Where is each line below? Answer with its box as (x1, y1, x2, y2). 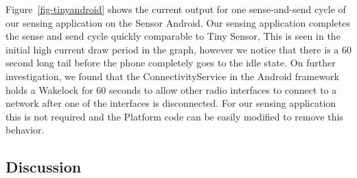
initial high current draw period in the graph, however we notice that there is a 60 (5, 42, 352, 56)
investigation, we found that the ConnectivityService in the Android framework (5, 68, 339, 83)
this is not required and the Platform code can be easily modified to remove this (5, 109, 343, 123)
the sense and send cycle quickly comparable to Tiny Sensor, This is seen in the (5, 29, 341, 43)
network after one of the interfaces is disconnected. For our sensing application (5, 96, 336, 110)
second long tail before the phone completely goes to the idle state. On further (5, 55, 336, 70)
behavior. (5, 123, 45, 137)
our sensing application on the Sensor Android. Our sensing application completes (5, 15, 350, 29)
